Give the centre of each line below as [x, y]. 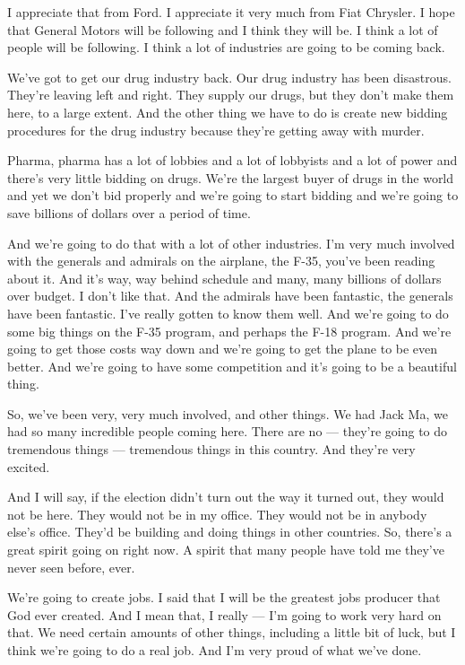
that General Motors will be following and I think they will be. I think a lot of [223, 29]
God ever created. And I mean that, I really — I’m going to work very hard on [224, 614]
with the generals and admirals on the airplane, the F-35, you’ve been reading [221, 261]
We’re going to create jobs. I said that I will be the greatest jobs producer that [224, 597]
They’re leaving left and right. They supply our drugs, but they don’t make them [231, 95]
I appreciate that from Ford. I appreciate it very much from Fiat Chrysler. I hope [231, 12]
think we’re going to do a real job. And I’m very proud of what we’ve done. [215, 650]
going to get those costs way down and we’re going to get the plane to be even [223, 349]
